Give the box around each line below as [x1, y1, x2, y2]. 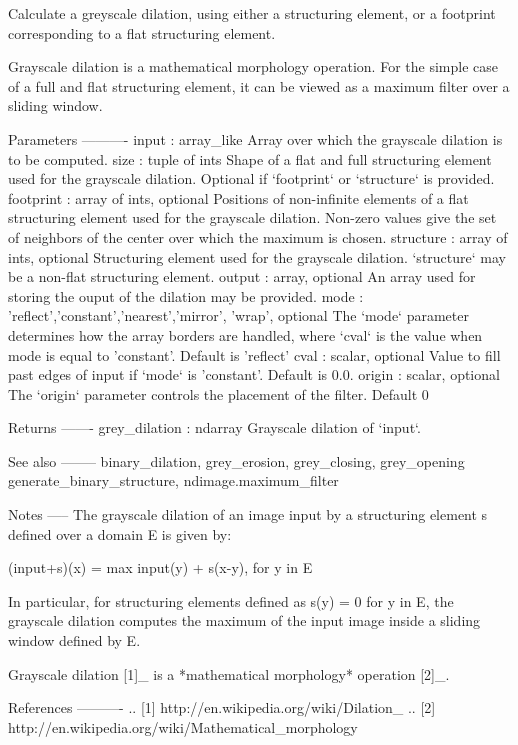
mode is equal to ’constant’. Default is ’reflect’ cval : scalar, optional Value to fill [8, 344, 501, 365]
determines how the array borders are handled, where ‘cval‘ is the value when [8, 324, 483, 345]
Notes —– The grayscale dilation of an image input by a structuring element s [8, 504, 488, 525]
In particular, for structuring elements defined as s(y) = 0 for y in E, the [8, 590, 454, 611]
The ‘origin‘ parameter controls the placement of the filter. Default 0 [8, 383, 429, 404]
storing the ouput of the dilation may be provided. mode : [8, 285, 364, 306]
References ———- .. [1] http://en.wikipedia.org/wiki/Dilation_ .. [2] [8, 697, 436, 718]
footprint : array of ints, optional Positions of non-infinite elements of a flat [8, 187, 469, 208]
